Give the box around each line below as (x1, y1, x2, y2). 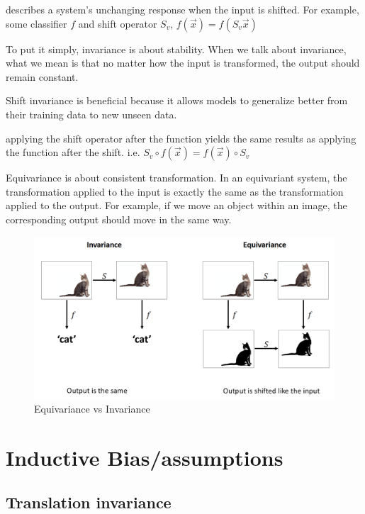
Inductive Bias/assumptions (6, 442, 283, 471)
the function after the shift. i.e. (6, 145, 140, 160)
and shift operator (78, 16, 157, 30)
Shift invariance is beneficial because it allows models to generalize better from (6, 93, 348, 108)
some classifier (6, 16, 67, 30)
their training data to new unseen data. (6, 106, 177, 121)
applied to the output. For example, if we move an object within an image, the (6, 198, 347, 213)
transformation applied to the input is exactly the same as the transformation (6, 184, 344, 199)
